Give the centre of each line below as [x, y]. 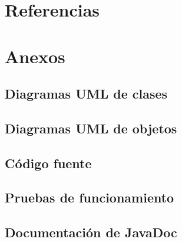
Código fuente [48, 163]
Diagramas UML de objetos [91, 128]
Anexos [35, 56]
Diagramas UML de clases [86, 94]
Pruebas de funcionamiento [90, 197]
